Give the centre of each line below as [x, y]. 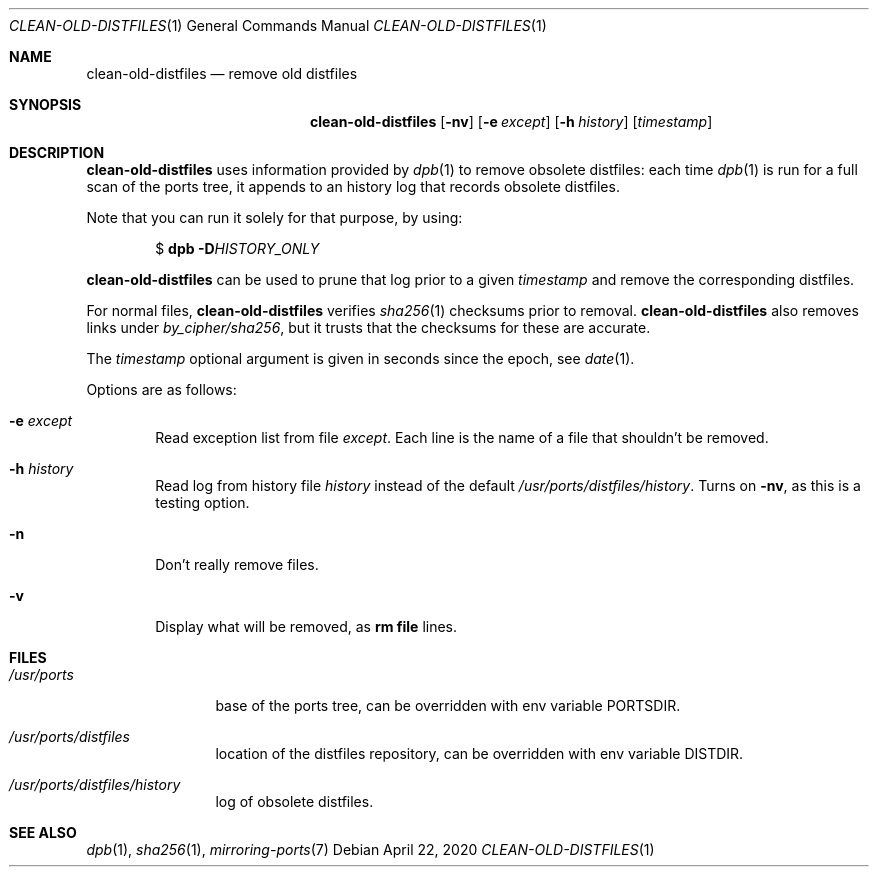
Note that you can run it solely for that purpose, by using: [274, 217]
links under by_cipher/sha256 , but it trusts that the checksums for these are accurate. [368, 327]
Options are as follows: [161, 389]
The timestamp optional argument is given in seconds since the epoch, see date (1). [360, 358]
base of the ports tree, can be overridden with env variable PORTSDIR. [448, 705]
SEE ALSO [43, 832]
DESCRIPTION [57, 152]
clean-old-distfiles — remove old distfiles [222, 73]
